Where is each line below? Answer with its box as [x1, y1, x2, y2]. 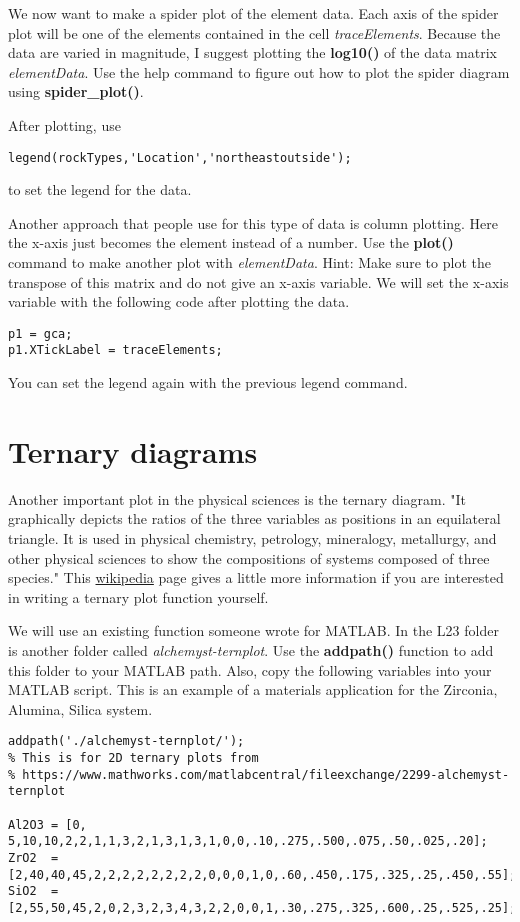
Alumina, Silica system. [8, 698, 153, 719]
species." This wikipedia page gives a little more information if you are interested [8, 567, 504, 588]
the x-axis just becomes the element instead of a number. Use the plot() [8, 232, 454, 253]
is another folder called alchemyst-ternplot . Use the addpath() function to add [8, 639, 494, 660]
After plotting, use [8, 114, 121, 135]
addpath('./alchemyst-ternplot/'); [8, 734, 245, 749]
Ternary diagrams [8, 430, 258, 471]
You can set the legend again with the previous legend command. [8, 372, 408, 393]
